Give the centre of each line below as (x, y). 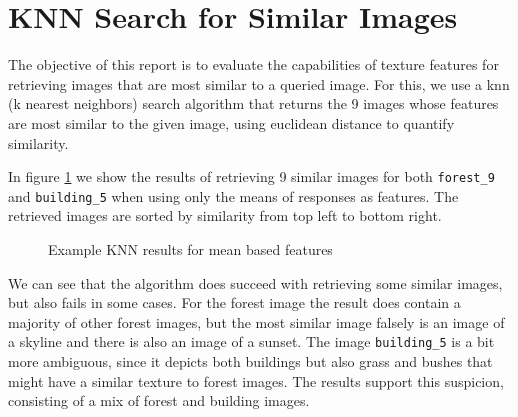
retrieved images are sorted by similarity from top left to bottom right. (225, 215)
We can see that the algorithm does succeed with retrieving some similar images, (255, 282)
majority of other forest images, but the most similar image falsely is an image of (256, 321)
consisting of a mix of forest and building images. (159, 400)
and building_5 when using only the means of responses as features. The (233, 195)
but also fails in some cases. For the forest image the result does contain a (234, 302)
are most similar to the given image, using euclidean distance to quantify (231, 122)
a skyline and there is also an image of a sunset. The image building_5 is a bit (251, 341)
